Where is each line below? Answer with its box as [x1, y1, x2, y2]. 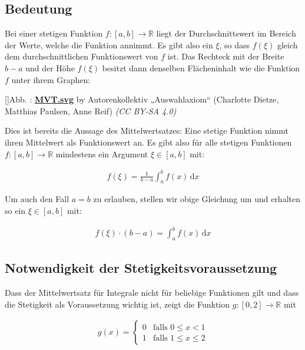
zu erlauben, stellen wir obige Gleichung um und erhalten [93, 193, 300, 205]
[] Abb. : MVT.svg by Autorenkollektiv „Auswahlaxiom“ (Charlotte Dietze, [5, 93, 279, 105]
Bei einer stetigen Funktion [5, 27, 103, 39]
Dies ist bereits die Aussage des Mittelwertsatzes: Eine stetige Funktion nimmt [5, 124, 289, 137]
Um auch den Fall [5, 193, 69, 205]
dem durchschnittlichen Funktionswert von [5, 50, 158, 62]
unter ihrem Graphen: [11, 73, 91, 85]
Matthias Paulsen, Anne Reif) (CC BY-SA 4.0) [5, 104, 177, 117]
